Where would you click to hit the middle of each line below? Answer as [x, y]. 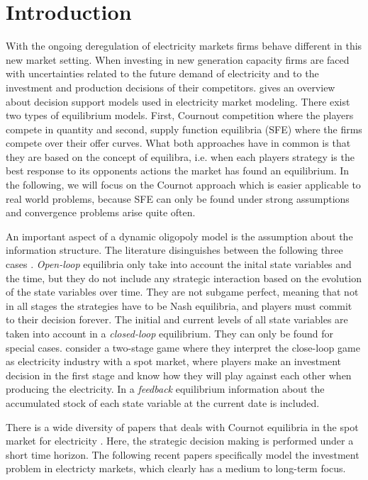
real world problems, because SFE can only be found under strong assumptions [178, 198]
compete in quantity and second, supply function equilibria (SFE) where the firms [184, 129]
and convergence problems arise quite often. [101, 212]
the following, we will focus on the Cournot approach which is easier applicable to [183, 185]
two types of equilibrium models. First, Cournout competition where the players [180, 115]
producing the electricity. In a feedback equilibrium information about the [165, 389]
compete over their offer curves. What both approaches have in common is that [178, 143]
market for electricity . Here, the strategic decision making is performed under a [180, 441]
